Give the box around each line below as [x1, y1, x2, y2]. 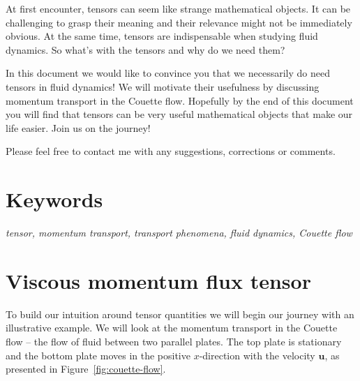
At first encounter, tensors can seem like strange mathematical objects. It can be [6, 1, 351, 15]
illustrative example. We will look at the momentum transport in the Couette [6, 320, 338, 335]
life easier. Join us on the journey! [6, 120, 151, 135]
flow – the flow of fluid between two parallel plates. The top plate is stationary [6, 334, 342, 348]
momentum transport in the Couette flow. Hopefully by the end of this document [6, 93, 354, 107]
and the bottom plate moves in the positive [6, 348, 190, 362]
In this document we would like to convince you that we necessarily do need [6, 66, 330, 80]
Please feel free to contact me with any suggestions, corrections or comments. [6, 144, 336, 158]
